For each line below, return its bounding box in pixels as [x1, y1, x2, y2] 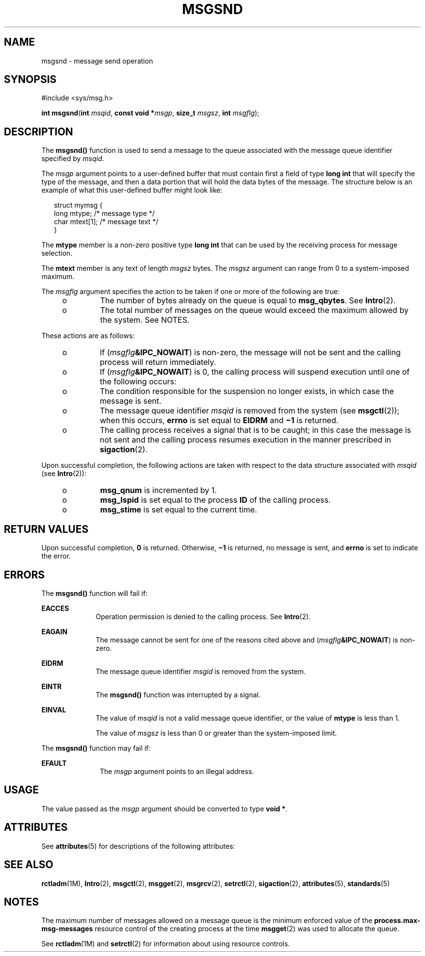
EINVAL [41, 705, 66, 714]
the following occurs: [99, 377, 177, 387]
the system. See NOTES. [100, 315, 190, 325]
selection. [41, 249, 73, 258]
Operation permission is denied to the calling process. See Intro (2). [96, 612, 311, 621]
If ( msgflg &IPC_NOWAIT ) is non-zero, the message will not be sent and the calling [99, 347, 401, 358]
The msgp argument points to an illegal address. [99, 767, 254, 775]
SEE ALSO [4, 858, 53, 871]
